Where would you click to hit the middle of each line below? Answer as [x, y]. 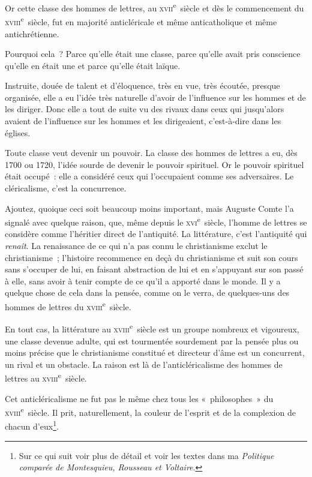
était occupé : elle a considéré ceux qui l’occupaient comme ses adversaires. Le [149, 176]
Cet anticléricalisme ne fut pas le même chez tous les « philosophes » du [139, 398]
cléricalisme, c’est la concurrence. [66, 188]
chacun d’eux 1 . [32, 425]
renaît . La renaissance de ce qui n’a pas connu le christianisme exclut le [136, 246]
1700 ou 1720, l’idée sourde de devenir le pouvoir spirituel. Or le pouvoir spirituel [154, 164]
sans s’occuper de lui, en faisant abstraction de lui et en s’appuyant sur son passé [154, 269]
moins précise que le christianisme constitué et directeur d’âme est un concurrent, [155, 352]
